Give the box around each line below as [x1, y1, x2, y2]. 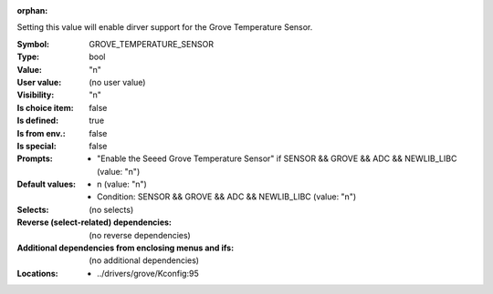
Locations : [16, 268, 58, 279]
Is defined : [16, 115, 59, 127]
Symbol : [16, 38, 50, 49]
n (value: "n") [97, 178, 148, 190]
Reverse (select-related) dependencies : [16, 217, 173, 228]
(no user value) [89, 76, 146, 87]
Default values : [16, 178, 77, 190]
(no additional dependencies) [89, 255, 200, 266]
